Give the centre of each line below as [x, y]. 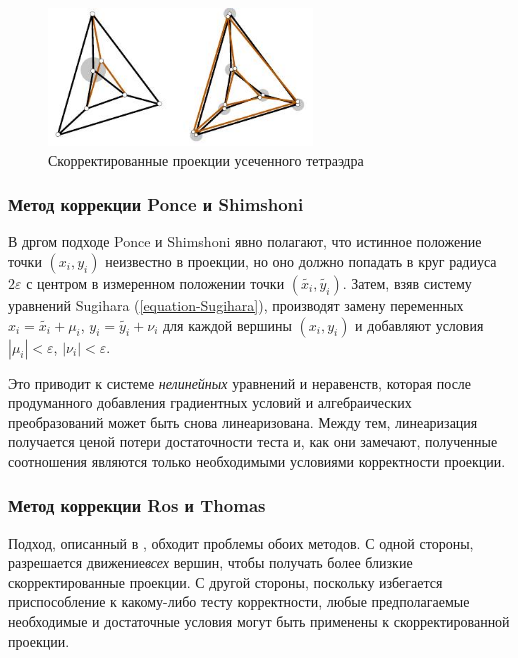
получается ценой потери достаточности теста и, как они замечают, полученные [253, 441]
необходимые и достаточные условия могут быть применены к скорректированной [259, 621]
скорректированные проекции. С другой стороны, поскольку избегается [225, 581]
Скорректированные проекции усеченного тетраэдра [206, 159]
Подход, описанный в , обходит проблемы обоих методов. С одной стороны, [241, 542]
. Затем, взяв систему [407, 282]
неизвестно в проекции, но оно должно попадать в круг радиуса [301, 260]
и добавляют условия [419, 324]
